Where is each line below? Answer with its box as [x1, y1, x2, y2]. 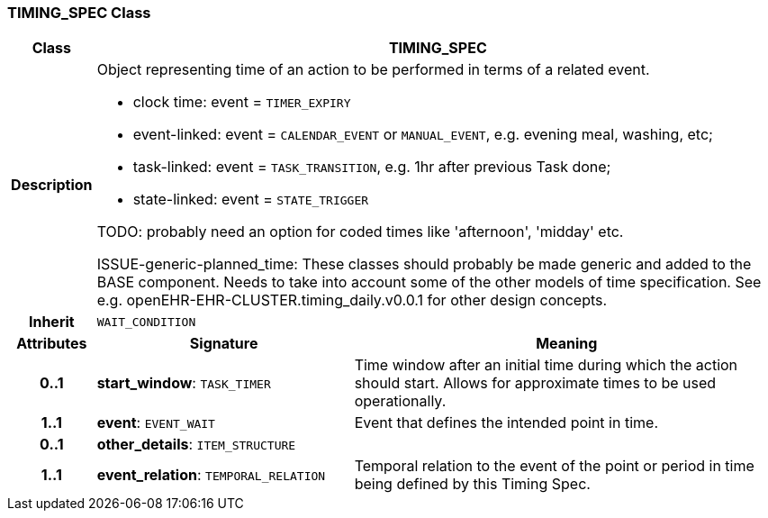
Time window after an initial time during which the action [354, 356, 738, 375]
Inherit [28, 313, 75, 332]
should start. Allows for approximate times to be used [354, 374, 717, 393]
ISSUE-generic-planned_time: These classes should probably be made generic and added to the [96, 255, 752, 274]
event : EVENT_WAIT [96, 413, 215, 432]
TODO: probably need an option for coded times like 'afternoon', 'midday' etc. [96, 223, 624, 241]
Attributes [16, 334, 87, 353]
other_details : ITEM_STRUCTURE [96, 435, 296, 454]
